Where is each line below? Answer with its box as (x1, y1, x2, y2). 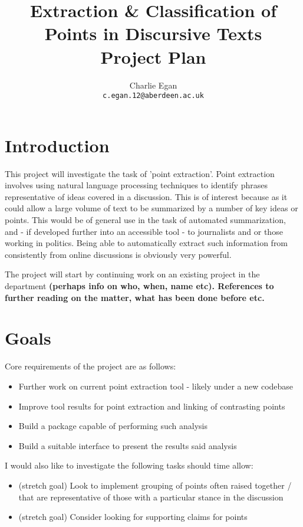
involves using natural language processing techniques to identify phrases (5, 179, 268, 191)
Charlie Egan (129, 78, 177, 91)
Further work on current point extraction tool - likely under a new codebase (18, 379, 294, 392)
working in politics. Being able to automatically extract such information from (5, 237, 288, 249)
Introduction (5, 133, 110, 157)
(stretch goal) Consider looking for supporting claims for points (18, 510, 248, 523)
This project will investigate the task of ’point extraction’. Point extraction (5, 167, 275, 179)
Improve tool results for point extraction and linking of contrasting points (18, 400, 285, 412)
